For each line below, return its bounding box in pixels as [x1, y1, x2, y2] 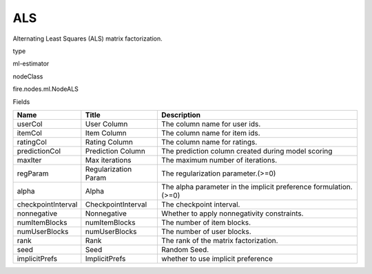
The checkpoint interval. [161, 200, 240, 209]
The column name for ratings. [161, 137, 258, 147]
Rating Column [85, 137, 134, 147]
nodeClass [12, 72, 43, 81]
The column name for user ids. [161, 119, 261, 129]
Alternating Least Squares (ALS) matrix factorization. [12, 34, 163, 43]
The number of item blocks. [161, 218, 251, 227]
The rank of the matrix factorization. [161, 235, 278, 245]
